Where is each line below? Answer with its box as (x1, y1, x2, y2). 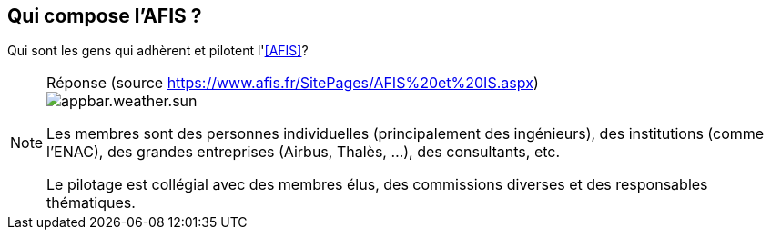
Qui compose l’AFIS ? (7, 5, 202, 27)
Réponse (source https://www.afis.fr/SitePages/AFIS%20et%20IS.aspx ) (46, 74, 539, 93)
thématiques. (46, 193, 136, 212)
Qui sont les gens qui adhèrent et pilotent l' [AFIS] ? (7, 43, 309, 59)
